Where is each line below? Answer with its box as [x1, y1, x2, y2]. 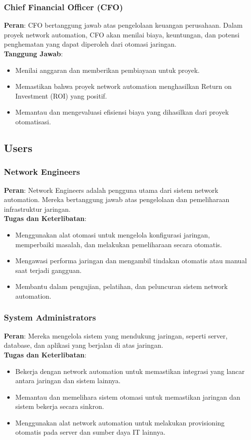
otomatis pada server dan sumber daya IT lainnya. [15, 427, 166, 437]
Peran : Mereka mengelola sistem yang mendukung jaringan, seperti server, [4, 330, 228, 340]
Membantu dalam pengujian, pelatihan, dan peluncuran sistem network [15, 281, 228, 291]
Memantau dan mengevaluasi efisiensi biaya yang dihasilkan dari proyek [15, 107, 229, 117]
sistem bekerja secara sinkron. [15, 401, 104, 411]
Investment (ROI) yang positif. [15, 90, 107, 101]
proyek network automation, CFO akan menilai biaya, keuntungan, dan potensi [4, 29, 240, 39]
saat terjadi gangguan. [15, 265, 82, 275]
